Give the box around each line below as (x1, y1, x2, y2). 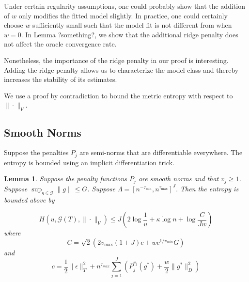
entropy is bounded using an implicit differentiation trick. (4, 157, 174, 167)
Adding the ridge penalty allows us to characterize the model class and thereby (4, 64, 239, 75)
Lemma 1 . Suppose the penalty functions (4, 173, 127, 184)
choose (4, 20, 23, 30)
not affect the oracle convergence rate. (4, 39, 117, 49)
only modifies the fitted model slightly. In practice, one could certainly (18, 10, 228, 20)
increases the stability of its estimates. (4, 74, 117, 84)
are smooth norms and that (138, 173, 219, 184)
